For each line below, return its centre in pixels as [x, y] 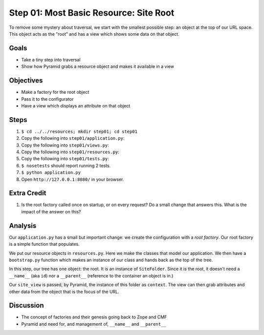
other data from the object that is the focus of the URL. [64, 292]
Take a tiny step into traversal [51, 60]
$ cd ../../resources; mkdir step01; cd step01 [79, 131]
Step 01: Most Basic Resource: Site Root [92, 13]
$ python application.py [51, 173]
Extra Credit [28, 193]
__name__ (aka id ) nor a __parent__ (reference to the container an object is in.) [91, 275]
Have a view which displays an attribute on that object [76, 105]
